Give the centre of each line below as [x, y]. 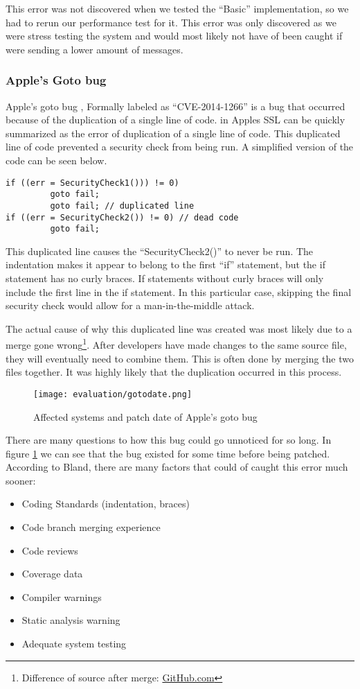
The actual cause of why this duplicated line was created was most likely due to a [179, 328]
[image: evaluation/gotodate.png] [113, 394]
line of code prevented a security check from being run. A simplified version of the [180, 147]
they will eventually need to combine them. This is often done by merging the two [180, 358]
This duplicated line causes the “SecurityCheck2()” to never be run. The [160, 251]
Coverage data [52, 574]
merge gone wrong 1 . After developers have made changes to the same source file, [176, 344]
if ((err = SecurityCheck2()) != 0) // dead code [122, 217]
